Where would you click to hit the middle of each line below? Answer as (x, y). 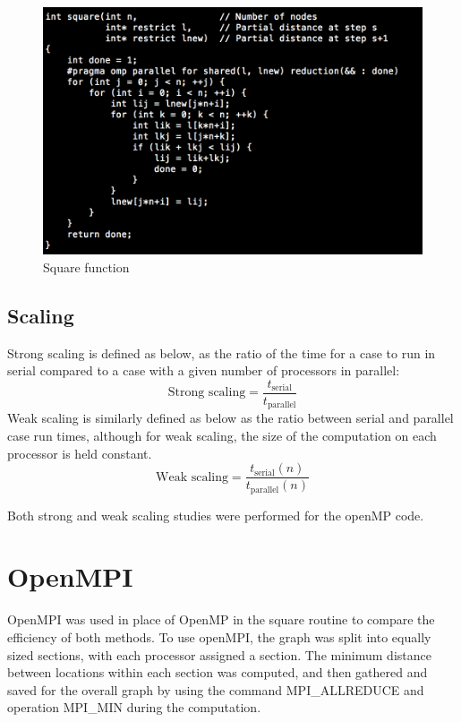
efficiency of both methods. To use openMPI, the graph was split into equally (219, 636)
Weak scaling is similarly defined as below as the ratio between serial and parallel (230, 418)
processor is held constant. (80, 453)
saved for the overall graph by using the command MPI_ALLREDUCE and (216, 689)
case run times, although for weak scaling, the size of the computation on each (222, 435)
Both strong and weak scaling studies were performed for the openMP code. (216, 515)
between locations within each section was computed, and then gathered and (218, 672)
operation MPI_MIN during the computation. (134, 707)
